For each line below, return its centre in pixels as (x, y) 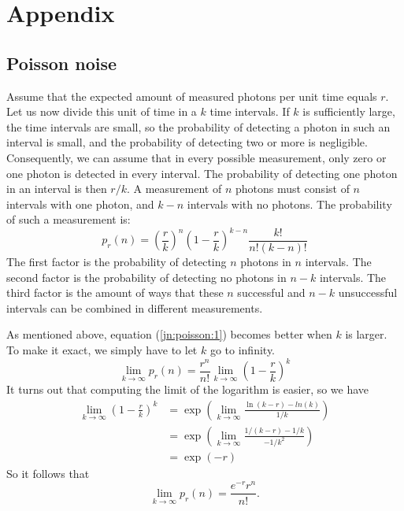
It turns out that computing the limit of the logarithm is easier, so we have (188, 389)
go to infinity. (243, 349)
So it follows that (48, 473)
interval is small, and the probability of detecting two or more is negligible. (187, 142)
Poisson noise (62, 63)
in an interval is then (57, 189)
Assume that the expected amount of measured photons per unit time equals (192, 96)
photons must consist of (292, 189)
